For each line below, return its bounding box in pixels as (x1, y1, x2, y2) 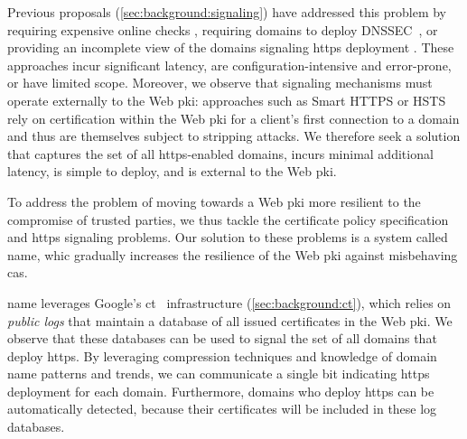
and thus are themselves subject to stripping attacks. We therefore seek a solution (7, 126, 461, 145)
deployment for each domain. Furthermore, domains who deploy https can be (7, 381, 434, 400)
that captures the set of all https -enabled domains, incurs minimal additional (7, 144, 434, 163)
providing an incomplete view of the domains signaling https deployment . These (7, 38, 454, 57)
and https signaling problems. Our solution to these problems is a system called (7, 228, 448, 247)
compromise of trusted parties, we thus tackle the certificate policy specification (7, 210, 449, 229)
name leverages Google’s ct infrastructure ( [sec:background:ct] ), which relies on (7, 293, 452, 312)
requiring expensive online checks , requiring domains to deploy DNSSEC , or (7, 20, 438, 39)
